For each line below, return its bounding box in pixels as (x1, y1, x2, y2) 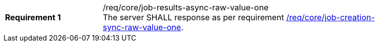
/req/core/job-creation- (286, 12, 375, 22)
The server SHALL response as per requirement (103, 12, 284, 22)
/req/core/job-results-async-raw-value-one (103, 2, 269, 12)
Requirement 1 (5, 12, 61, 22)
